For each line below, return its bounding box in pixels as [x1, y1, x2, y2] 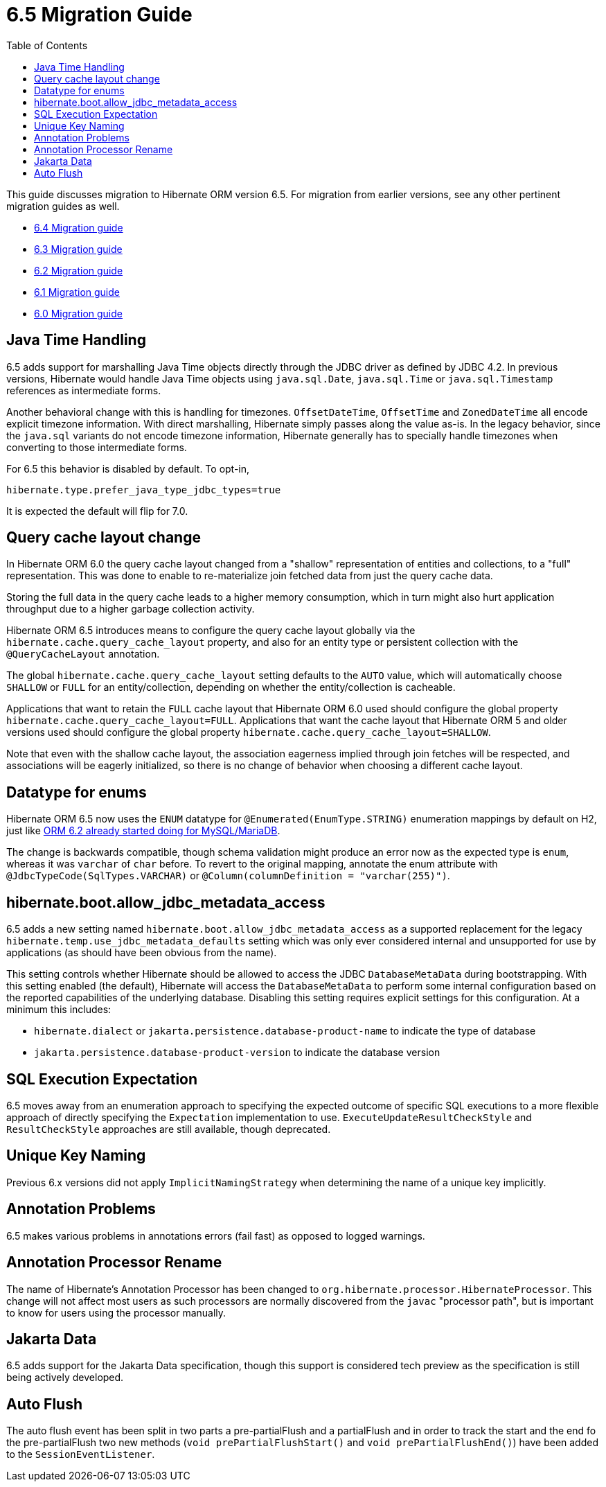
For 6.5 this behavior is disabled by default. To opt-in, [6, 462, 250, 475]
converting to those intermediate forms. [6, 441, 187, 453]
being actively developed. [6, 1371, 124, 1384]
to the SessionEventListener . [6, 1448, 155, 1461]
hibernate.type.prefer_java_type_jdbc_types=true [6, 484, 281, 495]
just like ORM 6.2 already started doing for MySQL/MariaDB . [6, 825, 280, 837]
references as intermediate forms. [6, 384, 161, 396]
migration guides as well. [6, 200, 120, 212]
